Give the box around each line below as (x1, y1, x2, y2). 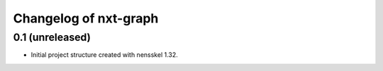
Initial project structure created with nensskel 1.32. (30, 51, 179, 59)
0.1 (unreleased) (13, 31, 91, 44)
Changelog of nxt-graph (13, 11, 159, 26)
